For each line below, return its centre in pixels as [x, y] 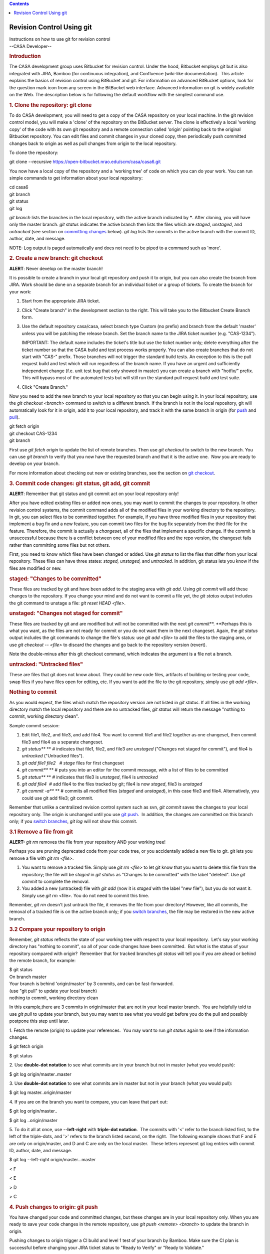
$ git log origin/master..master [40, 1074]
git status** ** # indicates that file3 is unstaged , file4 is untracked [90, 777]
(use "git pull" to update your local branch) [53, 991]
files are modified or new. [35, 568]
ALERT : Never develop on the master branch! [56, 268]
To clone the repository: [34, 152]
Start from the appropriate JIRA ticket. [61, 301]
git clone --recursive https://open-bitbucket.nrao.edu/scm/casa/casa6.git [85, 162]
